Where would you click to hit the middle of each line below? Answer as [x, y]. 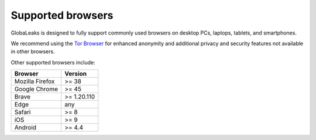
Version [76, 74]
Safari [23, 112]
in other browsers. [33, 52]
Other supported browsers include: [53, 62]
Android [25, 128]
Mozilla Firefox [35, 81]
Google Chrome [36, 89]
